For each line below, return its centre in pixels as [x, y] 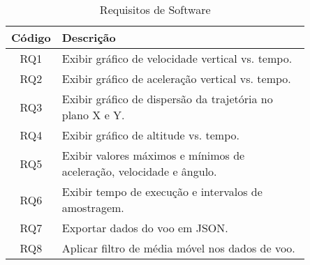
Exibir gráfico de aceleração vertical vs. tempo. [176, 78]
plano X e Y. [93, 115]
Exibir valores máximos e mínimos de [153, 155]
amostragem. [93, 207]
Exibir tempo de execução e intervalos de [162, 191]
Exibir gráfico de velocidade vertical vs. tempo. [177, 58]
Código [31, 37]
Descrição [89, 37]
